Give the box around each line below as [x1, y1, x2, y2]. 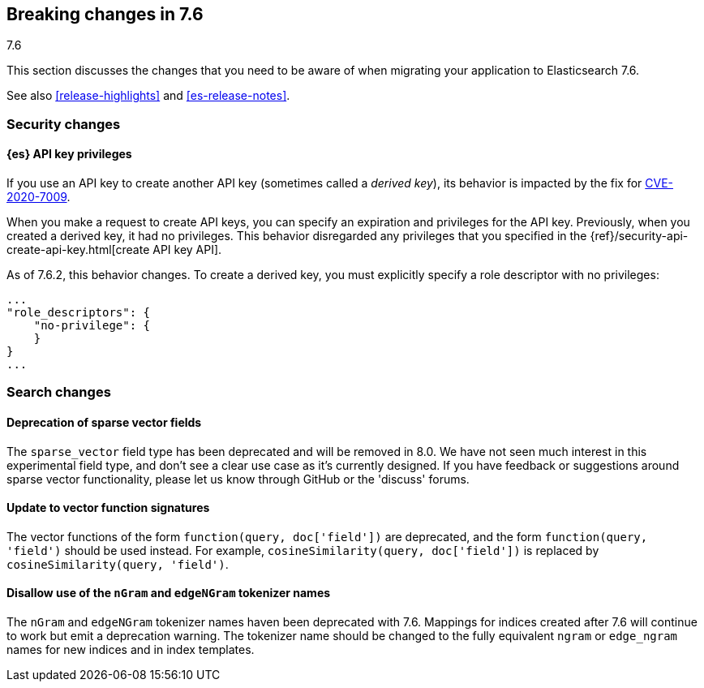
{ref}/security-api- [590, 229, 689, 243]
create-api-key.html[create [6, 243, 150, 257]
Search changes [6, 384, 111, 401]
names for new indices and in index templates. [6, 643, 255, 657]
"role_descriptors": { [6, 306, 151, 320]
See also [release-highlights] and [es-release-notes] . [6, 88, 290, 103]
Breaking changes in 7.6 [6, 4, 204, 24]
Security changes [6, 115, 121, 132]
